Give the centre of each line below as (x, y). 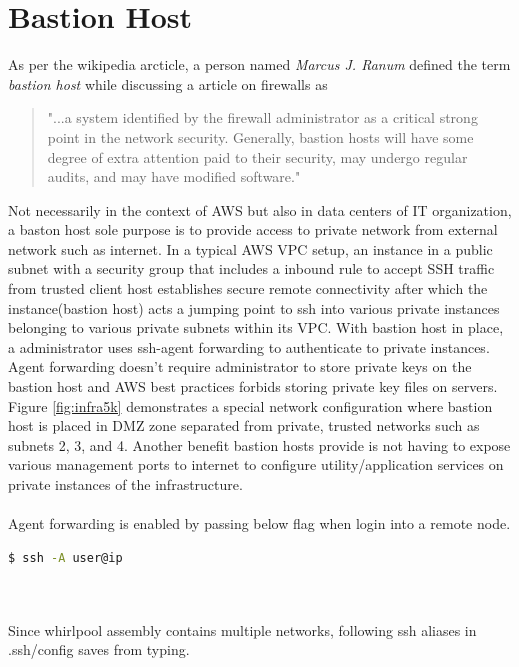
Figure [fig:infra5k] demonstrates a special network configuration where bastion (250, 405)
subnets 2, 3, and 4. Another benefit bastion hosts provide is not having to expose (259, 444)
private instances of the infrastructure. (125, 484)
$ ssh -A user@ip (65, 557)
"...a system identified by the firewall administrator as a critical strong (262, 117)
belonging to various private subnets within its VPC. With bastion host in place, (256, 327)
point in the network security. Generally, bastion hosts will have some (260, 136)
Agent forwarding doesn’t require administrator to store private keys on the (240, 366)
